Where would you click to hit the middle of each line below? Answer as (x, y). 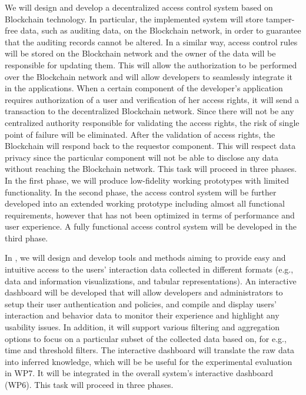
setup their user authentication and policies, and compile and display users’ (141, 303)
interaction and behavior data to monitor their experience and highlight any (142, 315)
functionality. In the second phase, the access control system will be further (141, 192)
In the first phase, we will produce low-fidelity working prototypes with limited (147, 180)
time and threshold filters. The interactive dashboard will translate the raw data (150, 350)
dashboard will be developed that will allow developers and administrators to (144, 292)
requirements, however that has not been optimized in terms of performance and (150, 215)
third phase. (26, 238)
